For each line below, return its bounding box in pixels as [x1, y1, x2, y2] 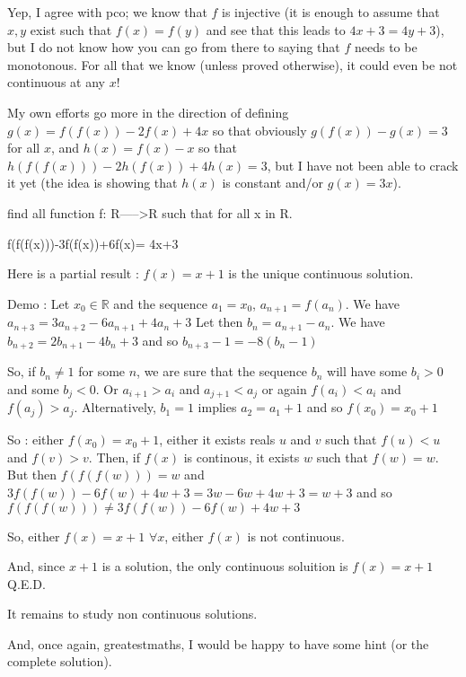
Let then [195, 312, 243, 331]
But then [7, 465, 57, 484]
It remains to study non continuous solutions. [7, 604, 258, 623]
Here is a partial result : [7, 264, 139, 283]
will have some [327, 362, 408, 381]
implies [198, 398, 237, 417]
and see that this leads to [206, 20, 346, 39]
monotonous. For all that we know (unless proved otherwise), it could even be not [7, 55, 458, 74]
